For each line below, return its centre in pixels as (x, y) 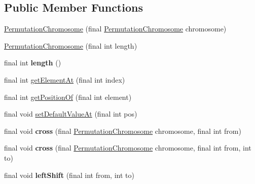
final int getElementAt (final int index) (65, 79)
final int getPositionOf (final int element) (68, 97)
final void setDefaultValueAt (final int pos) (71, 114)
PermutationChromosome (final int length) (71, 45)
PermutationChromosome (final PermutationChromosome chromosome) (115, 29)
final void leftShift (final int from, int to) (69, 175)
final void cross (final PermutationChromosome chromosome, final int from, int (128, 148)
